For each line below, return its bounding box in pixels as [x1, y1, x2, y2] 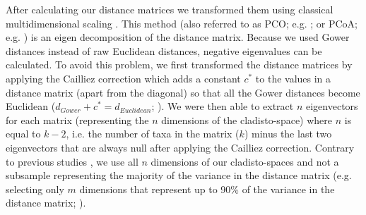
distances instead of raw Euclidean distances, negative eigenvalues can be [6, 43, 322, 58]
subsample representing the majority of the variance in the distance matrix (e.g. [6, 168, 352, 183]
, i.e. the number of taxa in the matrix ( [66, 126, 240, 141]
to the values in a [255, 70, 331, 85]
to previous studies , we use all [6, 154, 138, 168]
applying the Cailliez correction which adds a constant [6, 70, 241, 85]
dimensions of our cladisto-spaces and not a [150, 154, 339, 168]
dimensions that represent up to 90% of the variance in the [79, 181, 335, 196]
